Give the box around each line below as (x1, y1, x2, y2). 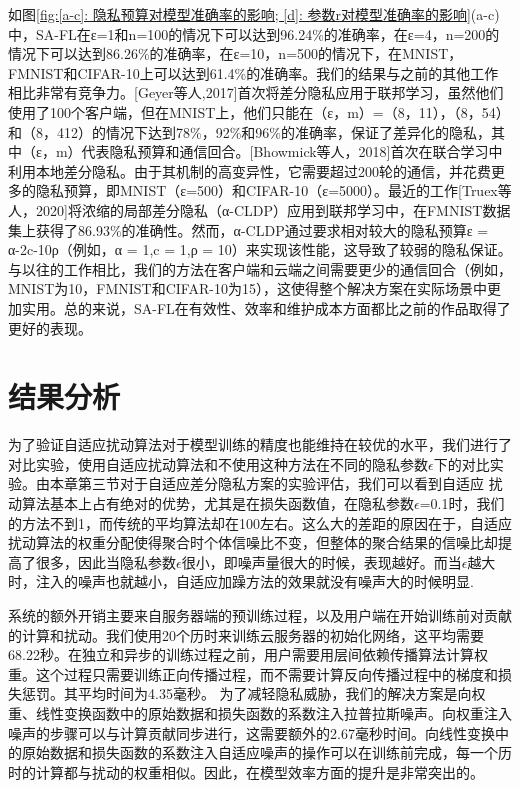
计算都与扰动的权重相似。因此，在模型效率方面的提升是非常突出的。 (35, 761, 484, 782)
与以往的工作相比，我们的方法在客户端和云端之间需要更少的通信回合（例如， (8, 258, 512, 279)
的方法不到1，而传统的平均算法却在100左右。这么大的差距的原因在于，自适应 (8, 512, 512, 533)
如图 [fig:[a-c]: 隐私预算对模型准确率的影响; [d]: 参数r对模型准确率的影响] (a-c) (8, 4, 500, 24)
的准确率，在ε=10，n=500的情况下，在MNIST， (149, 43, 463, 64)
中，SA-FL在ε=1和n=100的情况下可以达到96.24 (8, 23, 313, 44)
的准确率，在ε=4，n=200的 (323, 23, 500, 44)
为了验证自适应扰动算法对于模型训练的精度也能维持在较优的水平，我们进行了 (8, 434, 512, 455)
